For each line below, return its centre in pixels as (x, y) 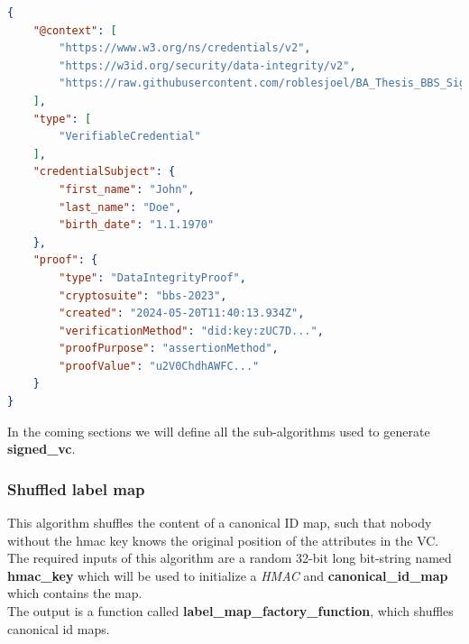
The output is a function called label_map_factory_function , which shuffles (230, 611)
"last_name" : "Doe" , (120, 207)
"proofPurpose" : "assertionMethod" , (169, 349)
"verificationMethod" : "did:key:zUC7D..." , (191, 331)
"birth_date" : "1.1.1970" (137, 225)
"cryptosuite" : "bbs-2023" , (143, 295)
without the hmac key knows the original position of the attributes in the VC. (223, 540)
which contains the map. (75, 593)
